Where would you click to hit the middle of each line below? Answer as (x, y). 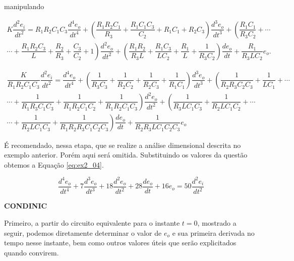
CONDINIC (26, 206)
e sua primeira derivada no (213, 232)
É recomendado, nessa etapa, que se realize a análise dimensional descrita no (123, 145)
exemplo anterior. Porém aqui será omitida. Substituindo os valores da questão (126, 155)
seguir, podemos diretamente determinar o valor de (83, 232)
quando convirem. (32, 252)
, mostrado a (217, 222)
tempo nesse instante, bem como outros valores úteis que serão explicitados (120, 243)
